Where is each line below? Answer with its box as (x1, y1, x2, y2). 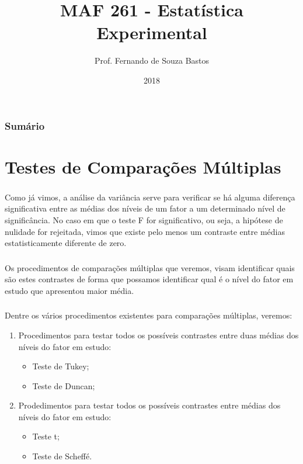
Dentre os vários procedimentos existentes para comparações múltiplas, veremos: (5, 309, 292, 321)
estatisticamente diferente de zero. (5, 237, 127, 249)
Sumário (5, 118, 45, 133)
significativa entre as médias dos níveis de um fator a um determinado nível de (5, 202, 285, 214)
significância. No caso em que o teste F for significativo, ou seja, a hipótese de (5, 213, 283, 226)
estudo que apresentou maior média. (5, 284, 134, 296)
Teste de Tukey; (32, 360, 89, 372)
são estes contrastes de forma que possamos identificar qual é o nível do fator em (5, 273, 294, 285)
